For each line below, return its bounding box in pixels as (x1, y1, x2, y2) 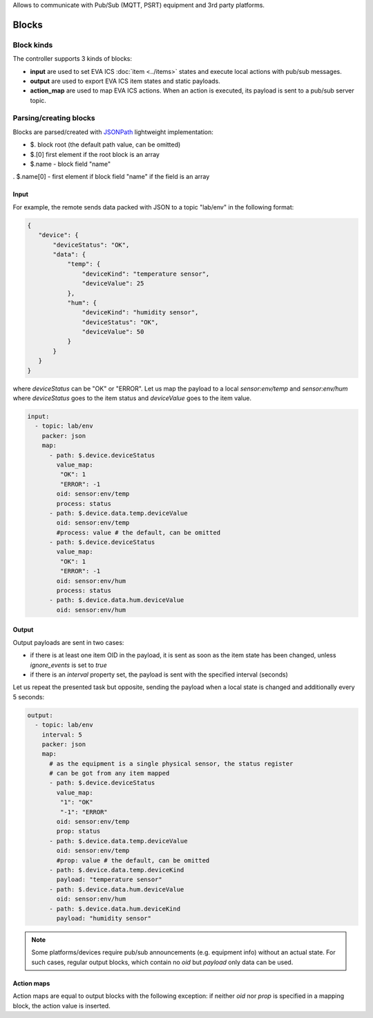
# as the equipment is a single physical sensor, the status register (49, 760, 294, 767)
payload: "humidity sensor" (56, 914, 152, 922)
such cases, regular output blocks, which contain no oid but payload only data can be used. (31, 958, 294, 966)
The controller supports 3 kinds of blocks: (12, 55, 133, 63)
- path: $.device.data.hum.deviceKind (49, 905, 181, 912)
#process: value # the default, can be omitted (56, 529, 221, 536)
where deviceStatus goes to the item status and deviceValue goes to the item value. (12, 394, 252, 402)
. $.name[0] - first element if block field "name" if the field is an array (12, 173, 210, 181)
